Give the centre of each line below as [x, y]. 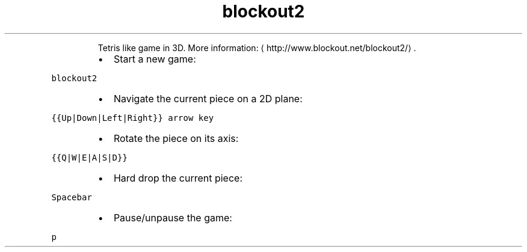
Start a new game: [155, 59]
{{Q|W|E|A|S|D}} [89, 157]
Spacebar [72, 197]
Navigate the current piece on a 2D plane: [208, 98]
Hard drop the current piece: [178, 178]
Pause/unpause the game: [173, 217]
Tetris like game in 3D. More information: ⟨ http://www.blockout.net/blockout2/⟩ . [257, 48]
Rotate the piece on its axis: [176, 138]
